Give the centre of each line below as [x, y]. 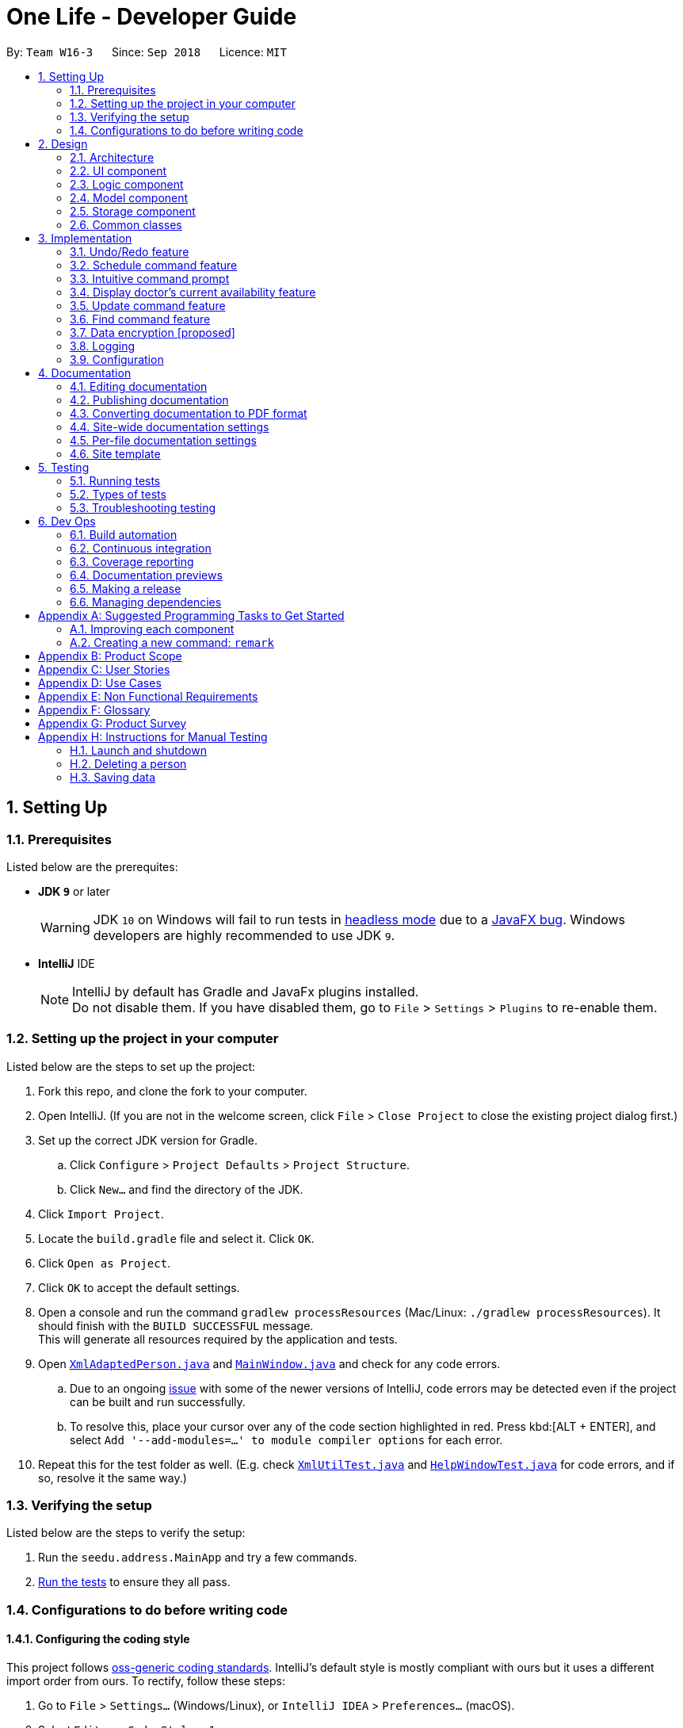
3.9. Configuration [117, 359]
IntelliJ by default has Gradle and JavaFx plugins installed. [246, 991]
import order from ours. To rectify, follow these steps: [146, 1681]
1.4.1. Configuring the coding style [98, 1639]
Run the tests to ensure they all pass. [134, 1582]
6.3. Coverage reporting [132, 561]
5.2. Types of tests [118, 494]
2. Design [63, 143]
